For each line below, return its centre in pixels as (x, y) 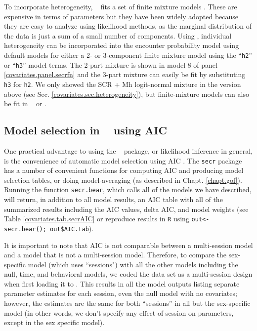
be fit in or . (25, 103)
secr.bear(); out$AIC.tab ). (49, 228)
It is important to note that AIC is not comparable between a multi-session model (128, 245)
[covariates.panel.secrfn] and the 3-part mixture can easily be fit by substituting (125, 74)
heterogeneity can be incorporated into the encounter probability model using (122, 45)
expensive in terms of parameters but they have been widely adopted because (121, 16)
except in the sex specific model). (54, 322)
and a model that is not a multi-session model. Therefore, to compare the (115, 255)
